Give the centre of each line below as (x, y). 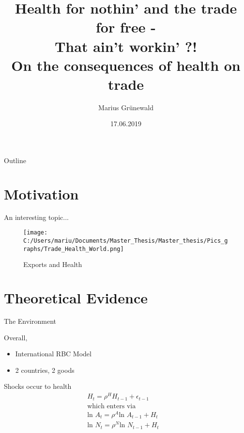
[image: (36, 233)
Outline (15, 160)
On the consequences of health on (126, 65)
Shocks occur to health (38, 386)
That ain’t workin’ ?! (126, 46)
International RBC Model (53, 354)
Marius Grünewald (126, 107)
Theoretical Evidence (76, 298)
